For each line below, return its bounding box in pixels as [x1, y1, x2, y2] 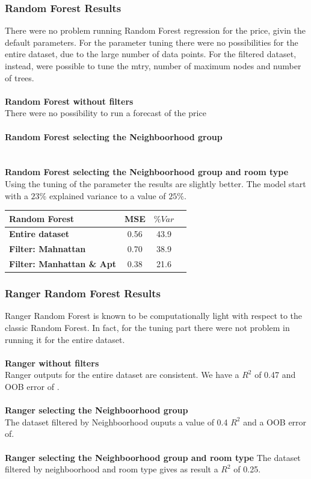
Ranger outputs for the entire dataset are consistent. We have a [5, 368, 239, 381]
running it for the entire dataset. [5, 333, 125, 345]
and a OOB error [243, 415, 307, 428]
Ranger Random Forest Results [5, 286, 161, 301]
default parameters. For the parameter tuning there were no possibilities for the [5, 36, 298, 48]
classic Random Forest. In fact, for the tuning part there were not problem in [5, 321, 290, 334]
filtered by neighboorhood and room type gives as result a [5, 463, 218, 475]
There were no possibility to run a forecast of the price [5, 107, 206, 119]
